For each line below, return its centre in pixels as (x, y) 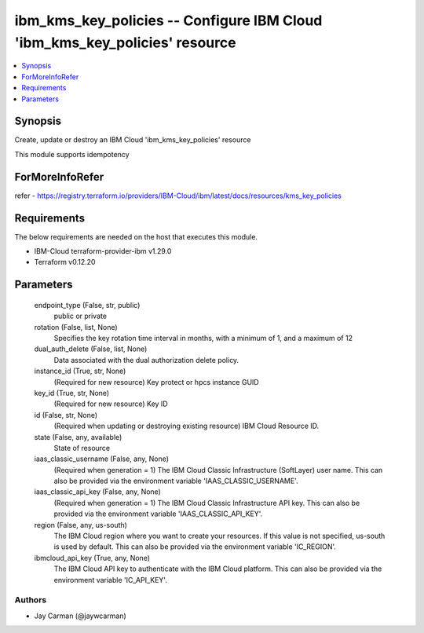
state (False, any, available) (78, 437)
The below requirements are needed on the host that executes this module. (136, 236)
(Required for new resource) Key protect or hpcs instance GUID (156, 382)
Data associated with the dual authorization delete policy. (146, 360)
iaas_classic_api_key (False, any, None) (97, 492)
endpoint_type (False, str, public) (87, 305)
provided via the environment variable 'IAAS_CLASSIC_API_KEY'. (158, 514)
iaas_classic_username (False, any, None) (101, 459)
